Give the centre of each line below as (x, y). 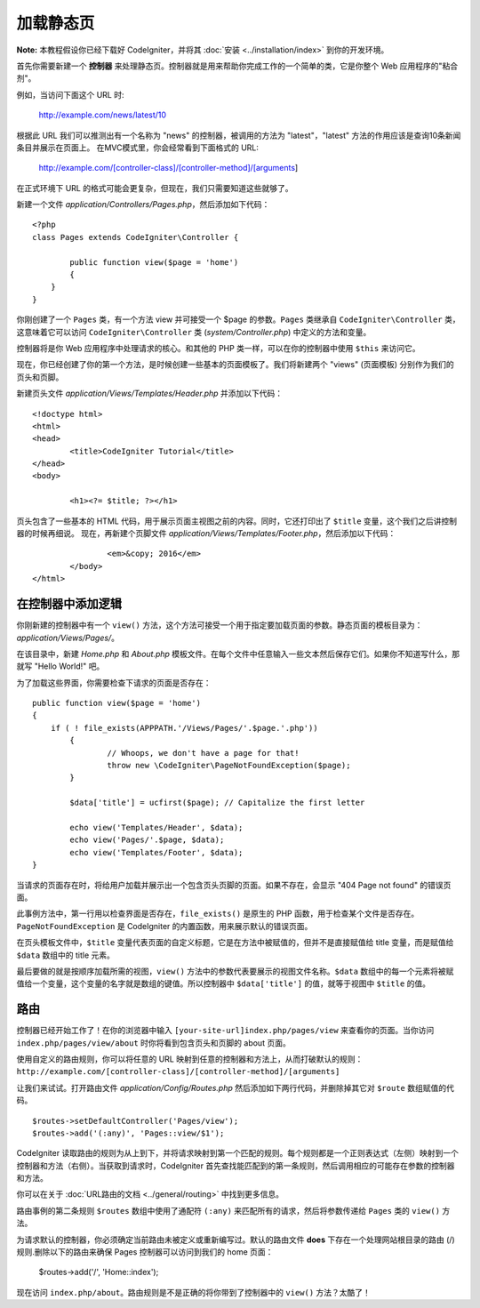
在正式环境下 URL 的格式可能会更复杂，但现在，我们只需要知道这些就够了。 (155, 188)
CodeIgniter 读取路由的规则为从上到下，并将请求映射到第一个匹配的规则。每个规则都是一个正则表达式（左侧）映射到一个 (238, 1153)
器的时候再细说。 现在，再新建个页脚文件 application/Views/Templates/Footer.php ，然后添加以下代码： (206, 534)
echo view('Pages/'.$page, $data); (147, 840)
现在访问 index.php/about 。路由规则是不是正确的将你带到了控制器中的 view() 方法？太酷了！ (193, 1292)
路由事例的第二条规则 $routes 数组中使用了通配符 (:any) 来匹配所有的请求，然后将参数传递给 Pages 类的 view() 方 (233, 1210)
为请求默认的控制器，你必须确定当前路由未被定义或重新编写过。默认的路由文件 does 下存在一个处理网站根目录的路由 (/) (236, 1240)
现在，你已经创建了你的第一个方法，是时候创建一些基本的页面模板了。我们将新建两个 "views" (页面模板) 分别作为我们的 (236, 365)
